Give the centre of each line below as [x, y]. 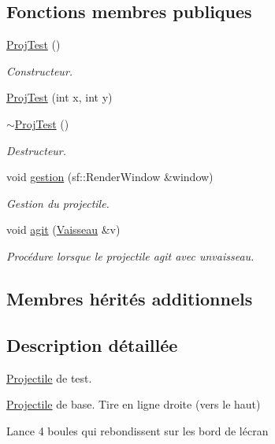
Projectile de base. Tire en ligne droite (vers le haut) [134, 404]
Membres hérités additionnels [130, 298]
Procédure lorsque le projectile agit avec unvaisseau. [130, 255]
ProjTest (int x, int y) [59, 97]
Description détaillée [92, 344]
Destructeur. [37, 150]
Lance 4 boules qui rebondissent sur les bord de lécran [137, 430]
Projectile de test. [49, 377]
